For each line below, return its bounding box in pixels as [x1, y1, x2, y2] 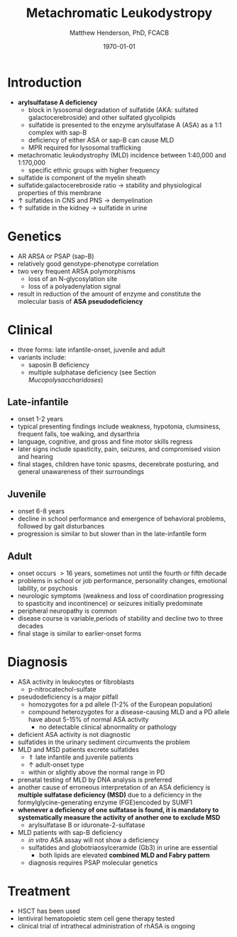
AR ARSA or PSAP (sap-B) [17, 252, 94, 260]
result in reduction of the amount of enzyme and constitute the [17, 289, 202, 298]
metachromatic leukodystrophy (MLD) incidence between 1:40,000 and [17, 150, 226, 159]
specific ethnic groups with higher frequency [28, 165, 160, 174]
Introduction [7, 74, 82, 90]
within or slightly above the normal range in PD [28, 767, 165, 776]
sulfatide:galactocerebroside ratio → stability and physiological [17, 181, 202, 189]
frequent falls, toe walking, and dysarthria [17, 430, 140, 438]
